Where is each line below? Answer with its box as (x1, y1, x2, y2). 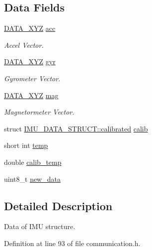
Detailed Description (4, 198, 113, 213)
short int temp (4, 140, 48, 150)
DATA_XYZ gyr (4, 56, 56, 67)
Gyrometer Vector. (4, 73, 61, 83)
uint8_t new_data (4, 173, 61, 184)
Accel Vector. (4, 39, 44, 50)
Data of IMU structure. (4, 221, 76, 232)
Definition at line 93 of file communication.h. (4, 238, 141, 248)
